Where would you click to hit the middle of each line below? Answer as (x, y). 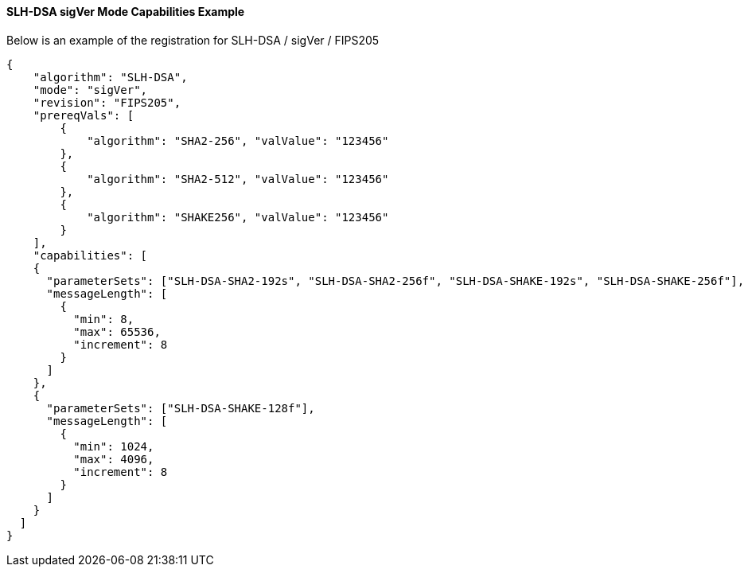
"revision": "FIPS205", (107, 102)
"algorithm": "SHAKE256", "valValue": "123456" (238, 217)
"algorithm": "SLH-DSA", (110, 77)
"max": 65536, (117, 331)
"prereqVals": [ (84, 115)
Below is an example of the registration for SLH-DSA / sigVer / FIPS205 (193, 40)
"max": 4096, (114, 459)
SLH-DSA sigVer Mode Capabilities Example (126, 12)
